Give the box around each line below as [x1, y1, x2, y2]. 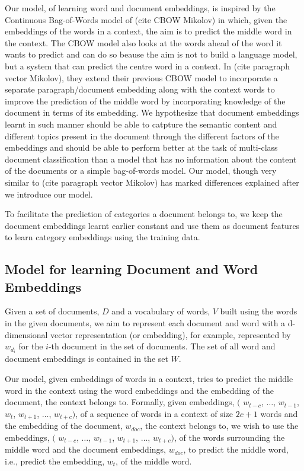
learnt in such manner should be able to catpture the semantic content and [5, 117, 277, 130]
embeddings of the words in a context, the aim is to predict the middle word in [5, 25, 292, 37]
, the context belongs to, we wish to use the [140, 419, 299, 432]
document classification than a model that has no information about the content [5, 152, 297, 165]
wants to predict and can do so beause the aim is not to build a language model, [5, 48, 297, 61]
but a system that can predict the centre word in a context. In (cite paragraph [5, 59, 290, 72]
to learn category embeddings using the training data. [5, 231, 200, 243]
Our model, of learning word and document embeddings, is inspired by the [5, 2, 276, 14]
